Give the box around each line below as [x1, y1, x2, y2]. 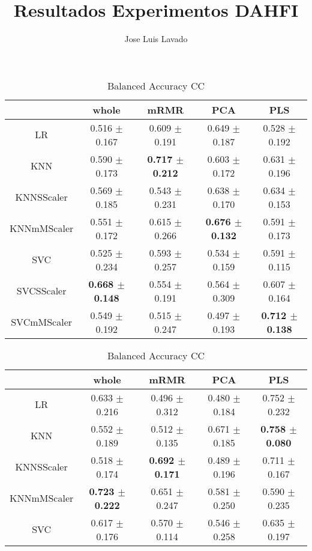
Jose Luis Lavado [124, 32, 188, 45]
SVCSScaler [16, 284, 67, 298]
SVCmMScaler [11, 315, 73, 329]
